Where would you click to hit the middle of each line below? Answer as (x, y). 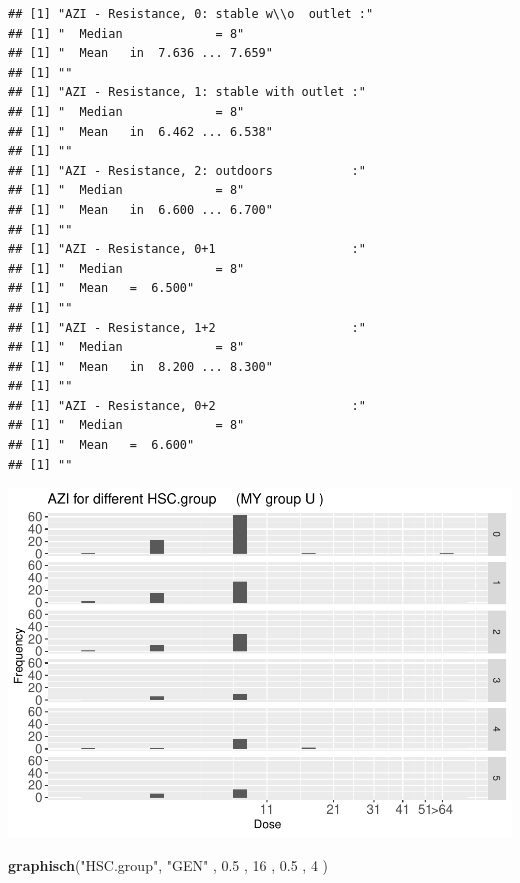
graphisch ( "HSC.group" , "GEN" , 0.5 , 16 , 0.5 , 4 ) (168, 864)
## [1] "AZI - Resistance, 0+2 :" (187, 405)
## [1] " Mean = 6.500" (101, 288)
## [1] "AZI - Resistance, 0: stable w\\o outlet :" (191, 14)
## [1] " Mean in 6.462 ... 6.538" (140, 131)
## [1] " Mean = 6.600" (101, 445)
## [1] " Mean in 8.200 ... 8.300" (140, 366)
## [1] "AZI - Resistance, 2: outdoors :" (187, 170)
